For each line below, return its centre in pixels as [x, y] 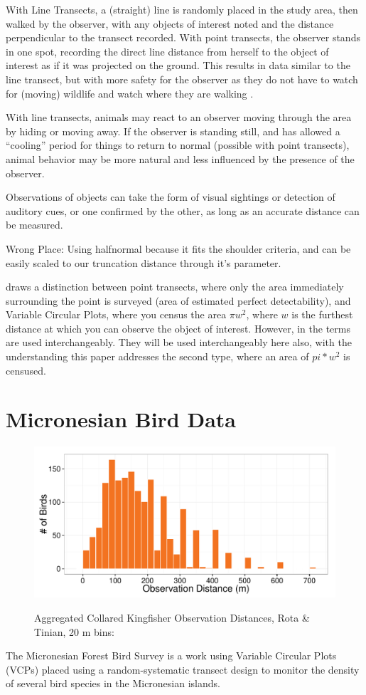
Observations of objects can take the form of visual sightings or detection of [171, 197]
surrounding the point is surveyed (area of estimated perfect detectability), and [178, 300]
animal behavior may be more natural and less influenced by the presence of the [180, 158]
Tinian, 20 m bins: [74, 631]
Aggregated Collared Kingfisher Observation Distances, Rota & [172, 617]
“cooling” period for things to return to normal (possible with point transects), [178, 145]
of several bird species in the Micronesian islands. [113, 683]
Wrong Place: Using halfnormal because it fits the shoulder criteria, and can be [178, 248]
